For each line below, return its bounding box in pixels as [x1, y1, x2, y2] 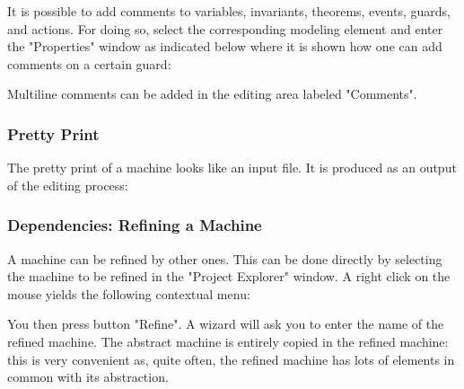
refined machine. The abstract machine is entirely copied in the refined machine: [7, 332, 449, 350]
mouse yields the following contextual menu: [7, 284, 250, 303]
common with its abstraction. [7, 367, 169, 386]
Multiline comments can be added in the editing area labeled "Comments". [7, 84, 417, 103]
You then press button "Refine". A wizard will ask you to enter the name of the [7, 314, 444, 333]
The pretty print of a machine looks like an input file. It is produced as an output [7, 158, 457, 177]
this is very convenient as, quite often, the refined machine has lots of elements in [7, 349, 455, 368]
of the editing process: [7, 175, 128, 194]
